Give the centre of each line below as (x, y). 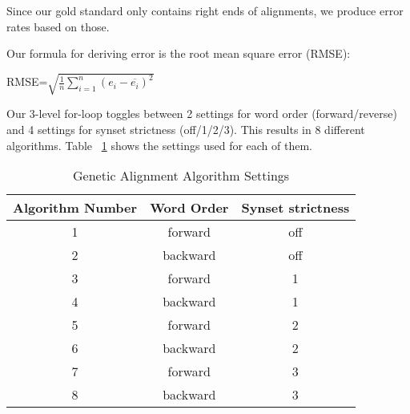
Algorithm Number (75, 208)
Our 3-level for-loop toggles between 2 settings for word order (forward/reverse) (202, 114)
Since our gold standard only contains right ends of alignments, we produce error (205, 10)
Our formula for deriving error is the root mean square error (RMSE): (179, 53)
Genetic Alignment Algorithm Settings (181, 176)
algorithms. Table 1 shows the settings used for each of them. (160, 145)
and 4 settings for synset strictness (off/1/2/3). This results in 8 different (186, 129)
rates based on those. (58, 26)
